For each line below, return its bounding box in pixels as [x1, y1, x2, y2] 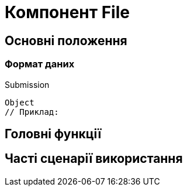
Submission [5, 79, 50, 90]
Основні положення [5, 33, 127, 48]
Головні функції [5, 126, 102, 141]
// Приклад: [5, 107, 59, 117]
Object [5, 97, 34, 107]
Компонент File [5, 2, 130, 22]
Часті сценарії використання [5, 151, 183, 166]
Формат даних [5, 58, 75, 70]
